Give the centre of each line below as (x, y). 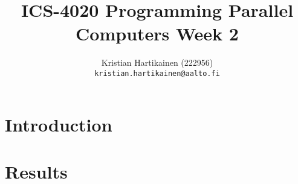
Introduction (59, 124)
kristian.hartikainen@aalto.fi (157, 73)
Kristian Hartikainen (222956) (157, 62)
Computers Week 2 (157, 33)
